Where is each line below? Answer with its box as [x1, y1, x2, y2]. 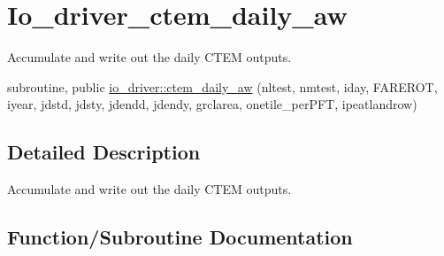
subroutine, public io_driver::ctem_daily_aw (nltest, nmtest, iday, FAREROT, [7, 77, 438, 96]
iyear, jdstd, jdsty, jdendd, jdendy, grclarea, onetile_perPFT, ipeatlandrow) [7, 95, 417, 113]
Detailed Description [7, 138, 201, 166]
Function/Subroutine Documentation [7, 223, 353, 251]
